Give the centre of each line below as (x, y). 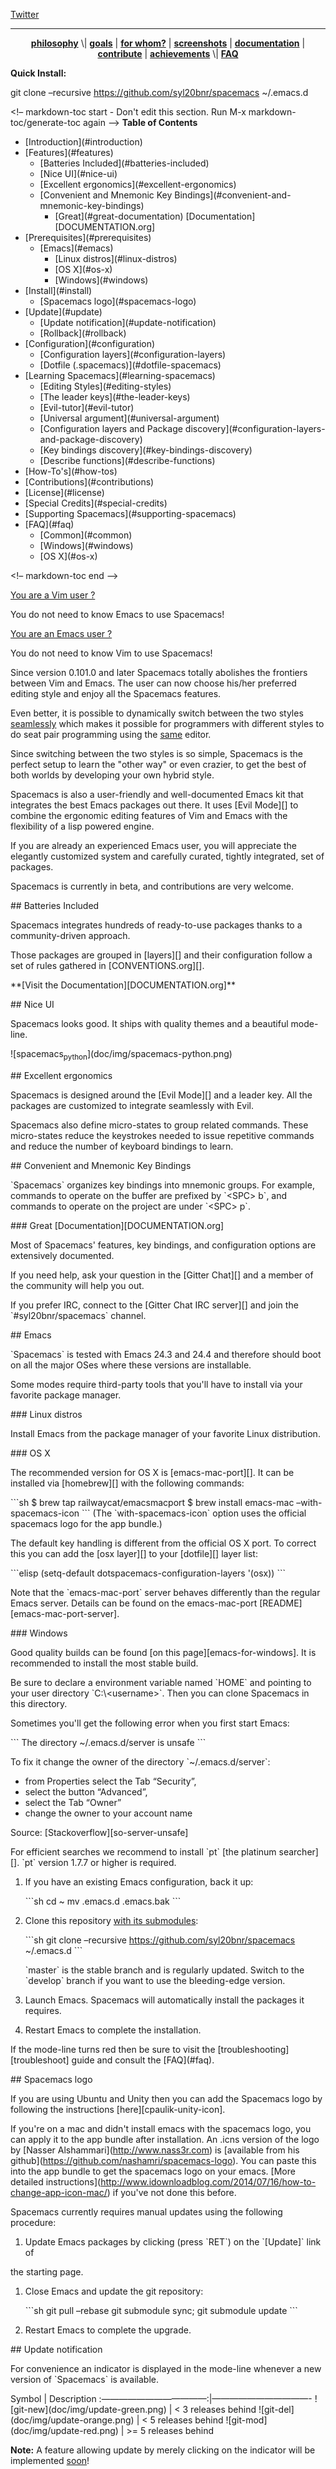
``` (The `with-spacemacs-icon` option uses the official (194, 1513)
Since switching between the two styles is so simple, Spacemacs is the (156, 753)
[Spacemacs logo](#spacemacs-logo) (118, 301)
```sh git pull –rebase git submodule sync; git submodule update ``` (161, 2310)
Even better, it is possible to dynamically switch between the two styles (157, 713)
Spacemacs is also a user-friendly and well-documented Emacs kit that (157, 794)
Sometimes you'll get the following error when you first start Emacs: (150, 1723)
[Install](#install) (58, 290)
